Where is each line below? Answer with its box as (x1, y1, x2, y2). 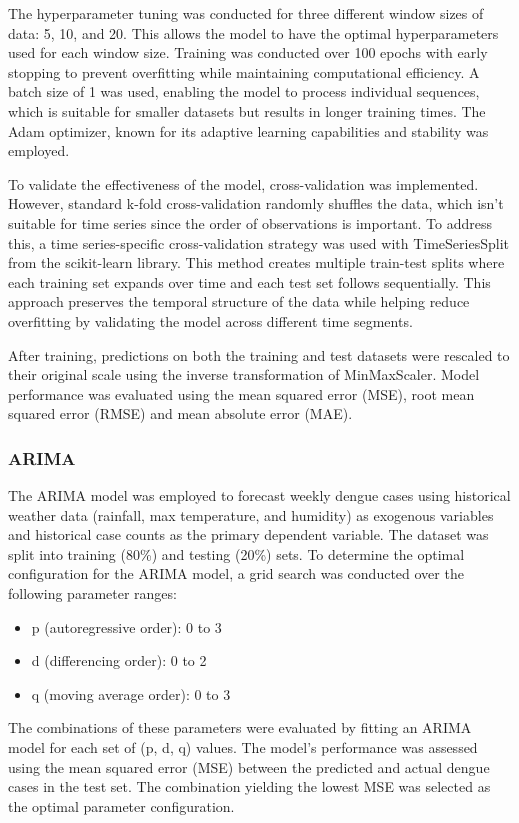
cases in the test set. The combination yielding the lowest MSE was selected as (8, 776, 491, 797)
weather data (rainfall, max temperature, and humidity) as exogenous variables (8, 504, 494, 525)
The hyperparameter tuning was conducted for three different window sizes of (8, 3, 484, 23)
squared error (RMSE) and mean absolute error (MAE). (8, 403, 353, 424)
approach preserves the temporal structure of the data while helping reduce (8, 291, 470, 312)
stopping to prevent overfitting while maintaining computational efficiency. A (8, 61, 480, 82)
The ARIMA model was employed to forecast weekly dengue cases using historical (8, 485, 511, 506)
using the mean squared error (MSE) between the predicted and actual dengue (8, 756, 490, 777)
